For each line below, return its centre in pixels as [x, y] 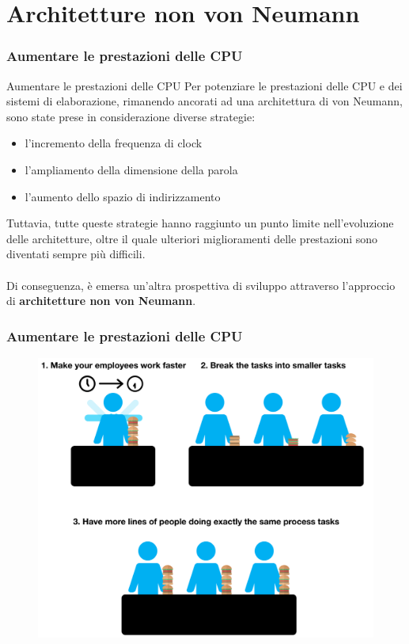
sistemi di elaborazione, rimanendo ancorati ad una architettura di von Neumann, [204, 101]
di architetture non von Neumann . [101, 301]
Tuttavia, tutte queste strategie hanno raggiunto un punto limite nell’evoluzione [200, 223]
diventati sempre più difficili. [76, 254]
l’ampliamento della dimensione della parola [131, 169]
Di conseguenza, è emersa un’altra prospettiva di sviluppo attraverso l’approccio [201, 285]
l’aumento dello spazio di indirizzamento [123, 196]
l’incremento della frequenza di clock [114, 143]
